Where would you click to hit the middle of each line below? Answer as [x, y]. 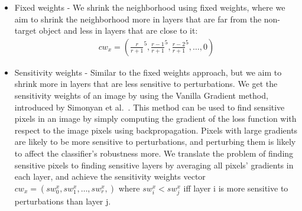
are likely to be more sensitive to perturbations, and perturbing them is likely [155, 142]
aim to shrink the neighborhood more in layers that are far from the [138, 19]
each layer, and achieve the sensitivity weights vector [110, 176]
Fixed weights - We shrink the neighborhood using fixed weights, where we [150, 7]
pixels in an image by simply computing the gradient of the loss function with [155, 119]
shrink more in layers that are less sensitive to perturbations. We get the [146, 84]
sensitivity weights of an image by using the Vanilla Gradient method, [141, 95]
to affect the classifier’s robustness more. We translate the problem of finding [154, 153]
